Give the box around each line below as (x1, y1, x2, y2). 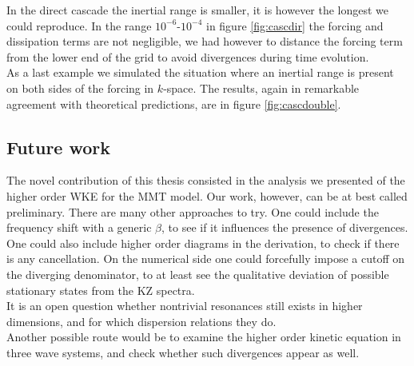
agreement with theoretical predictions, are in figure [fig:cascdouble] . (6, 95, 341, 112)
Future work (6, 134, 111, 159)
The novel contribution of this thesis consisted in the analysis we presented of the (6, 172, 405, 189)
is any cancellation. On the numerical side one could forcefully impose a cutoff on (6, 250, 405, 267)
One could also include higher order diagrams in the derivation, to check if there (6, 234, 400, 251)
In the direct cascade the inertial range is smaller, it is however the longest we (6, 2, 389, 18)
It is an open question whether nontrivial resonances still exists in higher (6, 297, 363, 314)
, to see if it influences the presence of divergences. (161, 219, 408, 236)
